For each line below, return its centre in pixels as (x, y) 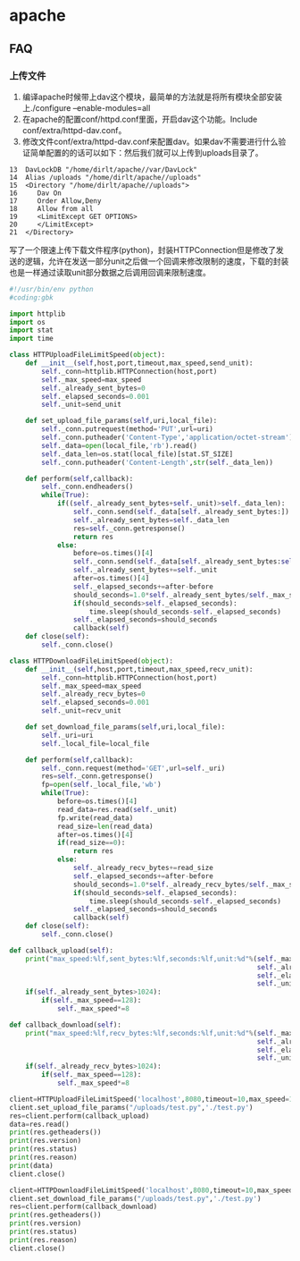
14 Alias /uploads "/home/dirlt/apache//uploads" (105, 177)
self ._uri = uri (67, 735)
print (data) (31, 1165)
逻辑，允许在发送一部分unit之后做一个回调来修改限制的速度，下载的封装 (157, 261)
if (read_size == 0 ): (91, 843)
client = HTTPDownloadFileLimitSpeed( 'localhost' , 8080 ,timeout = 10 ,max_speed (151, 1190)
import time (31, 339)
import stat (31, 330)
